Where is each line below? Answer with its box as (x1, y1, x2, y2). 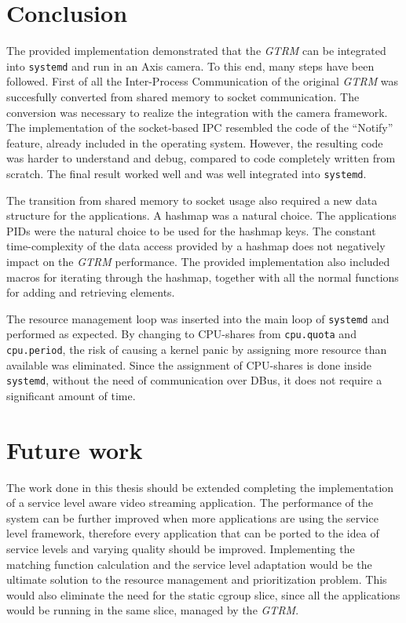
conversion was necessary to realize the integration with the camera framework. (6, 104, 388, 120)
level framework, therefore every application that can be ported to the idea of (6, 525, 379, 541)
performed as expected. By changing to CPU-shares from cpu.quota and (6, 326, 357, 342)
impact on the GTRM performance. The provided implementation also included (6, 253, 390, 269)
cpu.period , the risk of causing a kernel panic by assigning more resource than (6, 341, 387, 358)
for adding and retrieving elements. (6, 284, 175, 301)
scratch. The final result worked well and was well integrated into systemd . (6, 165, 367, 181)
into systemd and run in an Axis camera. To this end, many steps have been (6, 57, 375, 74)
